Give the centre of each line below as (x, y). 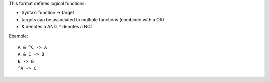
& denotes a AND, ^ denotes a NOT (58, 27)
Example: (19, 36)
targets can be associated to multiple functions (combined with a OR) (93, 19)
